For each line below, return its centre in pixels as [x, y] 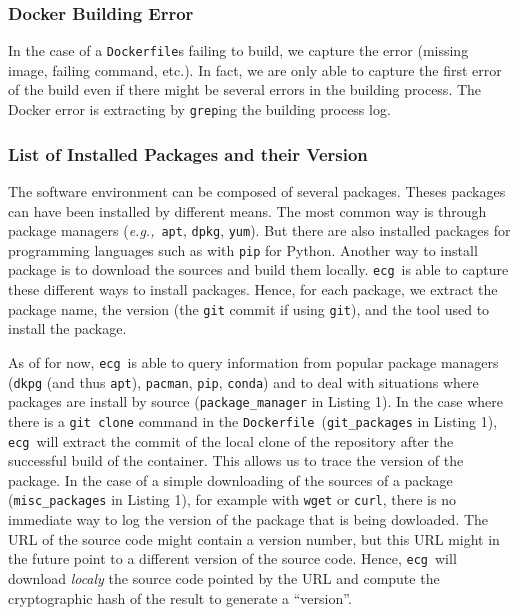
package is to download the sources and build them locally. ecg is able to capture [258, 269]
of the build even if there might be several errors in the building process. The [245, 89]
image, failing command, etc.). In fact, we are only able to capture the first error [255, 69]
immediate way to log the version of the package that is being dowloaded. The [248, 519]
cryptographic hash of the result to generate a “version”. [180, 597]
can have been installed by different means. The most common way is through [247, 210]
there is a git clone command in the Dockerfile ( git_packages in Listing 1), [253, 420]
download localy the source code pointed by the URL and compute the [224, 577]
